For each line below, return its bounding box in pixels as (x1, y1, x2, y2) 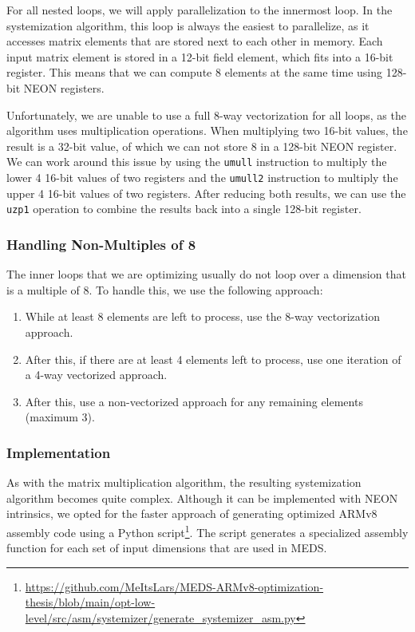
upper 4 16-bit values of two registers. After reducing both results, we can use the (6, 184, 406, 201)
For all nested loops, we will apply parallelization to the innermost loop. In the (6, 2, 393, 18)
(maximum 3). (25, 409, 95, 425)
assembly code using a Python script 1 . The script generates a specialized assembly (6, 521, 409, 540)
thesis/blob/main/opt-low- (25, 594, 156, 610)
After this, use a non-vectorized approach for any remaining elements (25, 393, 363, 409)
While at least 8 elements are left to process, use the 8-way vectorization (25, 308, 380, 325)
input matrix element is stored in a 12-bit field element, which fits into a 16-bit (6, 48, 393, 65)
